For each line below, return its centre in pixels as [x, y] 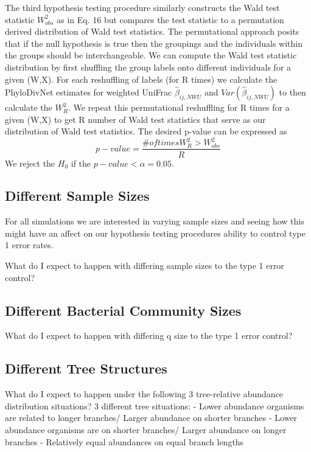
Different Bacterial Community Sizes [123, 310]
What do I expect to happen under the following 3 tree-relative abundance [144, 394]
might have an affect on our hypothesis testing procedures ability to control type [155, 233]
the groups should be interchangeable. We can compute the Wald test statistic [151, 55]
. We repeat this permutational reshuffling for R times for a [179, 107]
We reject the [30, 163]
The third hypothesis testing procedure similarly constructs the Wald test [142, 7]
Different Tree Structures [86, 368]
